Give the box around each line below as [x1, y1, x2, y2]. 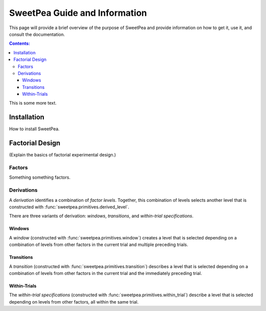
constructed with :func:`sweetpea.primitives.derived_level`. [9, 204, 130, 210]
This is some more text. [9, 100, 57, 106]
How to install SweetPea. [9, 126, 60, 132]
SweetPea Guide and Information [9, 7, 147, 18]
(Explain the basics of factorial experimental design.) [9, 152, 116, 158]
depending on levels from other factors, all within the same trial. [9, 299, 139, 305]
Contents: [9, 40, 31, 46]
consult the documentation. [9, 31, 65, 37]
